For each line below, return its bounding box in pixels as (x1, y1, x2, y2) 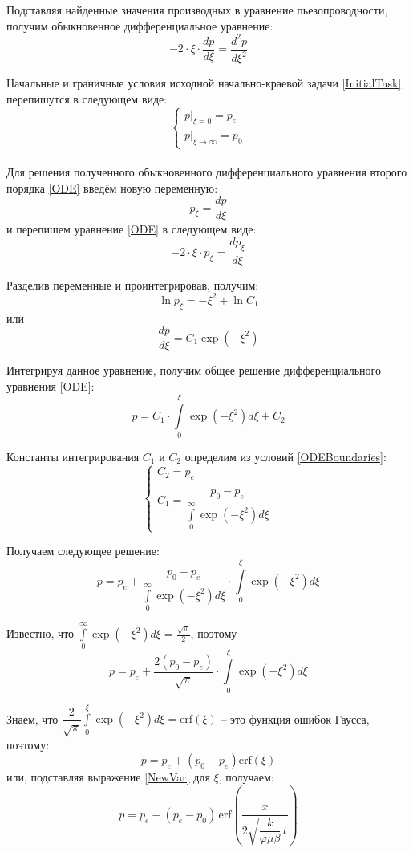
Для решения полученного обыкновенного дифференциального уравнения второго (6, 164, 407, 181)
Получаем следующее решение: (6, 542, 160, 559)
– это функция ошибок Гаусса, (221, 710, 370, 727)
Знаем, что (6, 710, 59, 727)
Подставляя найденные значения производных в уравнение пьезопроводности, (6, 2, 388, 18)
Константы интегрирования (6, 448, 140, 465)
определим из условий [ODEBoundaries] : (184, 448, 387, 465)
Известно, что (6, 625, 75, 642)
